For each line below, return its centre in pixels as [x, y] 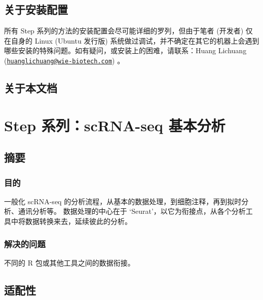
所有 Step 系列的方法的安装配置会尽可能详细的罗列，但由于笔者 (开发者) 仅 [128, 31]
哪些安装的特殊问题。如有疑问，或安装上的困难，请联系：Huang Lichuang [125, 50]
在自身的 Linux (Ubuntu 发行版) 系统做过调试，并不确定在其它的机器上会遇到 [132, 40]
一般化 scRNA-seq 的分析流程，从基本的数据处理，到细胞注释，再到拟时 [123, 201]
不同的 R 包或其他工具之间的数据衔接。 [69, 262]
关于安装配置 [36, 9]
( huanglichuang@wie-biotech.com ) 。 [64, 60]
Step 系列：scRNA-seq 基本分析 [115, 125]
